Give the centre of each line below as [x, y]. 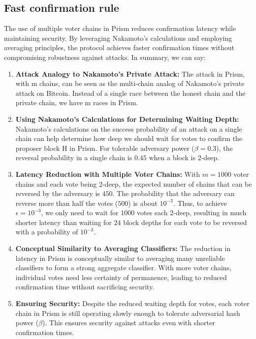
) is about [143, 203]
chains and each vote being [56, 184]
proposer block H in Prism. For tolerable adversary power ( [105, 148]
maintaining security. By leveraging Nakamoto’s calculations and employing [118, 38]
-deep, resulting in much [210, 212]
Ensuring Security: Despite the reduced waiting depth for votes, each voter [132, 303]
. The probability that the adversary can [174, 193]
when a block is [172, 157]
